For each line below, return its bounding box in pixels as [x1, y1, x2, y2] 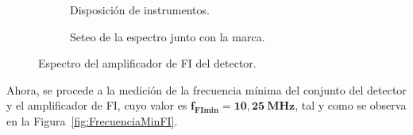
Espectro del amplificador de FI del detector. [38, 55, 257, 71]
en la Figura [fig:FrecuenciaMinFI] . [6, 113, 178, 129]
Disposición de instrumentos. [70, 2, 210, 17]
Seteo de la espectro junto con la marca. [70, 28, 265, 44]
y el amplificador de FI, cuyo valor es [6, 97, 187, 114]
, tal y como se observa [295, 97, 407, 114]
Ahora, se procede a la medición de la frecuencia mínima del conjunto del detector [6, 81, 407, 98]
